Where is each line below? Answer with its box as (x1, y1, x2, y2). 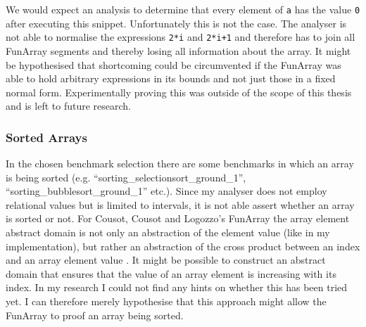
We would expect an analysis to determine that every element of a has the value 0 (6, 2, 360, 16)
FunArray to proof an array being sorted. (6, 307, 184, 322)
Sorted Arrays (6, 128, 87, 146)
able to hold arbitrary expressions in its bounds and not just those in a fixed (6, 71, 336, 86)
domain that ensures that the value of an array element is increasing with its (6, 266, 336, 281)
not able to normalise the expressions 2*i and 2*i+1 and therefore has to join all (6, 30, 355, 44)
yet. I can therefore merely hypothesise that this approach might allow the (6, 294, 327, 309)
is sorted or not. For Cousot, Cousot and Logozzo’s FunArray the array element (6, 211, 350, 226)
